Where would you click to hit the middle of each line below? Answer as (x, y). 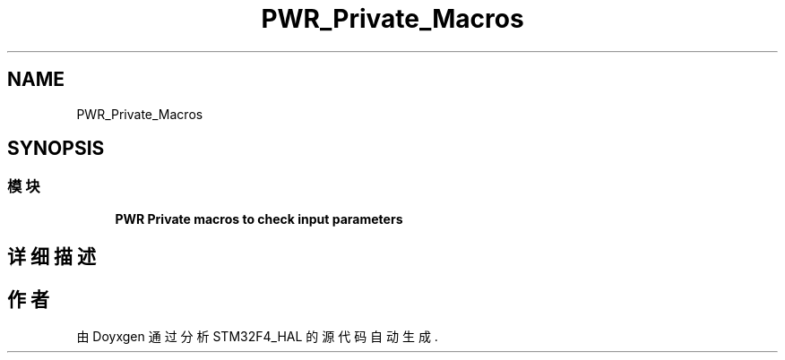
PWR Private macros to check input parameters (259, 219)
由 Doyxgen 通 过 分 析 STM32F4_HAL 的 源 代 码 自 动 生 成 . (257, 337)
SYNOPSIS (56, 149)
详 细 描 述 (52, 257)
